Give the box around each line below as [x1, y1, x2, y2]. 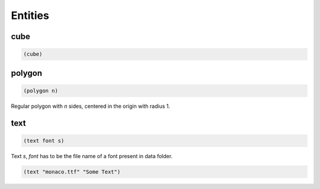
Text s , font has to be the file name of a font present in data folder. [11, 152, 173, 159]
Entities [11, 9, 50, 22]
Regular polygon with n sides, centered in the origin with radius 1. [11, 102, 171, 110]
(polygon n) [23, 87, 59, 94]
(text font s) [23, 137, 65, 144]
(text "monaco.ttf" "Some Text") [23, 168, 121, 175]
